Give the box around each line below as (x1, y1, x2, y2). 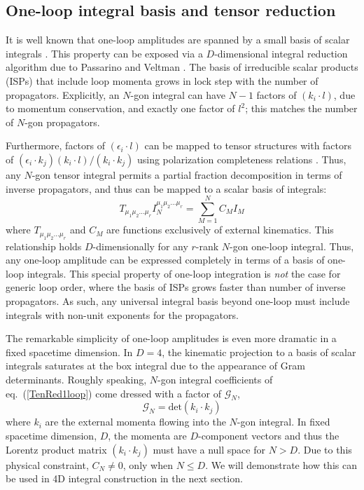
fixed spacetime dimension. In (6, 344, 133, 359)
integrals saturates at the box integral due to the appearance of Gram (6, 358, 305, 373)
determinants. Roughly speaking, (6, 372, 147, 387)
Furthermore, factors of (6, 138, 106, 153)
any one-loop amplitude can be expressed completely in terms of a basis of (6, 252, 325, 267)
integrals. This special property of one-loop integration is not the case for (27, 266, 341, 280)
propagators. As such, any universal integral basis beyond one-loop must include (6, 294, 350, 308)
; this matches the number (245, 101, 358, 116)
